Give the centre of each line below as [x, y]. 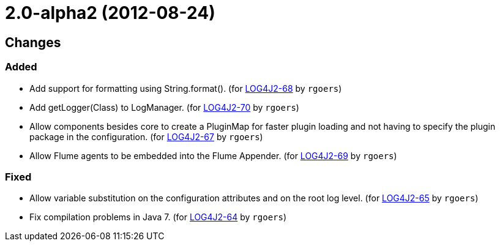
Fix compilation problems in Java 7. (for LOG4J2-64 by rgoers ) [158, 217]
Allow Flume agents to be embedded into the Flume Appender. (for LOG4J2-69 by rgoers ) [213, 155]
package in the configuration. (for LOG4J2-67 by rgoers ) [146, 136]
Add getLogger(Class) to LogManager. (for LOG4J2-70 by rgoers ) [164, 107]
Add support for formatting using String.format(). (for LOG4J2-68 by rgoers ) [186, 88]
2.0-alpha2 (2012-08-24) [110, 13]
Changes [33, 42]
